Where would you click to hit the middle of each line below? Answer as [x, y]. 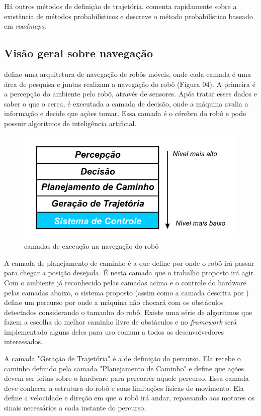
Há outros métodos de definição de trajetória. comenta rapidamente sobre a [120, 6]
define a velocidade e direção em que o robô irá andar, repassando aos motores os [129, 398]
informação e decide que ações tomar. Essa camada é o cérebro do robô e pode [125, 113]
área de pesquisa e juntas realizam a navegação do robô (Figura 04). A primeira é [130, 84]
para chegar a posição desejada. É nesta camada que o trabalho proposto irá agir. [130, 273]
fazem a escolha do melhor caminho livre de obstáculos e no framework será [120, 322]
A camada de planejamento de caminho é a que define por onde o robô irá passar [129, 263]
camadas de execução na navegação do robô [92, 246]
